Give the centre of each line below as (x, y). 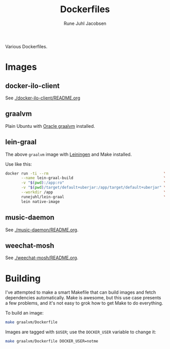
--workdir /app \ (94, 192)
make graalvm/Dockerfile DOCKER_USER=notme (52, 341)
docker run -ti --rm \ (86, 173)
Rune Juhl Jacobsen (85, 23)
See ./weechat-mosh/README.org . (42, 258)
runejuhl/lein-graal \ (94, 197)
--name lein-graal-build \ (94, 178)
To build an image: (25, 313)
